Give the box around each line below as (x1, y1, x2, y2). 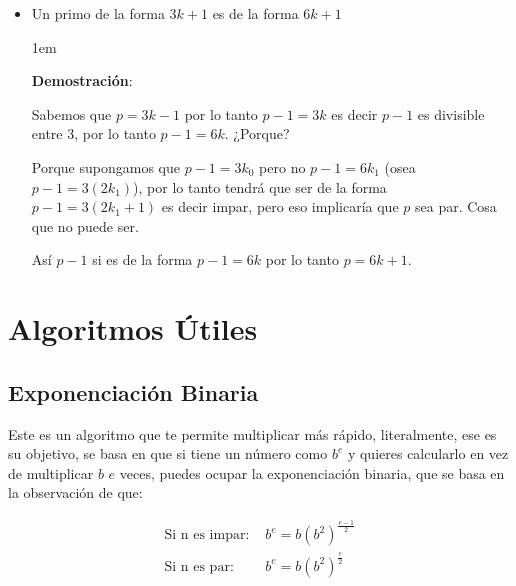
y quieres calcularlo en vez (347, 443, 509, 464)
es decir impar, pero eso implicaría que (161, 196, 399, 217)
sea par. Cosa (414, 196, 497, 217)
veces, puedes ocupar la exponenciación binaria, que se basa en (119, 462, 505, 483)
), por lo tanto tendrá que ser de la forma (133, 176, 387, 197)
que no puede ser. (31, 215, 139, 236)
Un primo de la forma (31, 3, 165, 23)
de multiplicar (8, 462, 94, 483)
